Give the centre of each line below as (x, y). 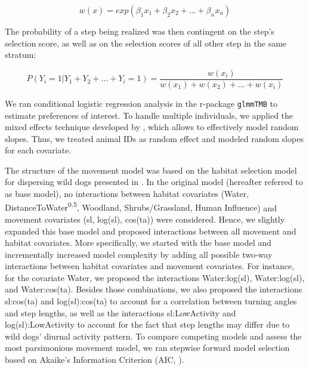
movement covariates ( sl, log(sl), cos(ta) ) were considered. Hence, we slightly (145, 219)
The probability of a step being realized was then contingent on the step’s (140, 31)
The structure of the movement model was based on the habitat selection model (151, 170)
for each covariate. (38, 150)
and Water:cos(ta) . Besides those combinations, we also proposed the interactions (154, 289)
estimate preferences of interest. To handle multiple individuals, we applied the (149, 115)
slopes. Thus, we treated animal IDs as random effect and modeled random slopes (154, 138)
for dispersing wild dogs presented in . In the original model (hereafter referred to (154, 182)
